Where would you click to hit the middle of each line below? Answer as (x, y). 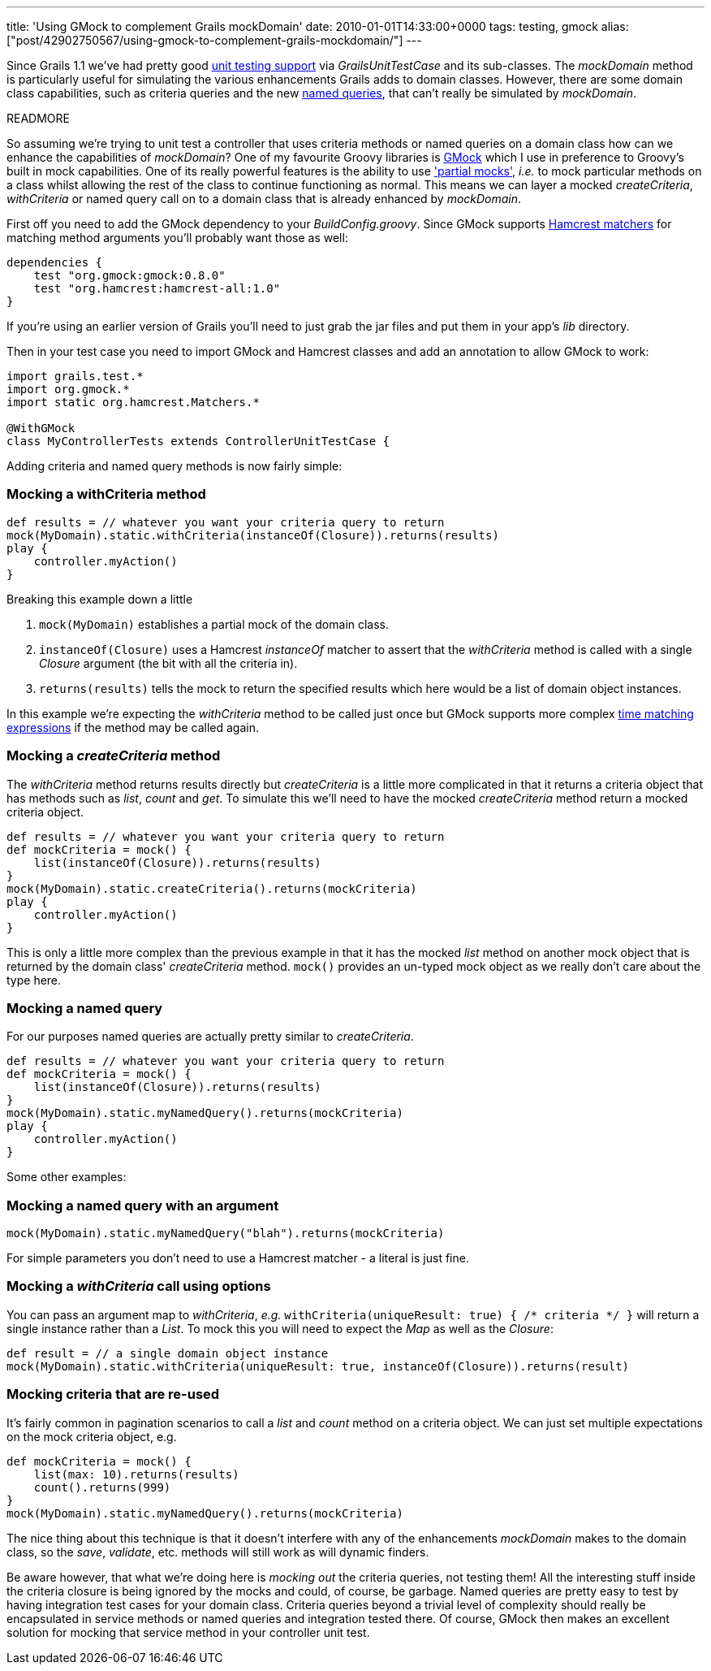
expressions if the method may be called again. (133, 727)
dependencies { (55, 262)
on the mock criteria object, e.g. (92, 1436)
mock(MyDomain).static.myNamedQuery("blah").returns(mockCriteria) (226, 1233)
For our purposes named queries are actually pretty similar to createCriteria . (210, 1037)
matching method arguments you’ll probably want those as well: (177, 238)
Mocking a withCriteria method (106, 494)
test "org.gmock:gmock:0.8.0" (129, 275)
